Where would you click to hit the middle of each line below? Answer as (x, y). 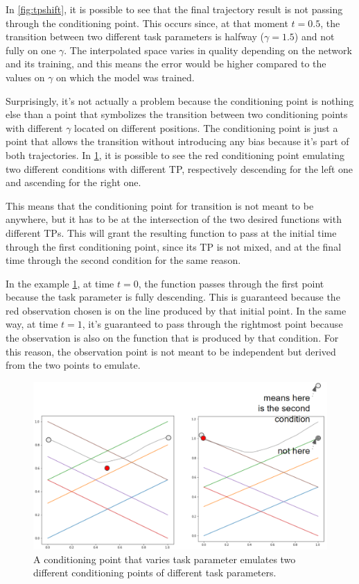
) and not (314, 36)
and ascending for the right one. (73, 182)
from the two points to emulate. (73, 365)
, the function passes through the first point (231, 283)
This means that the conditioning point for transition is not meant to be (160, 205)
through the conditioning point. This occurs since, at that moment (147, 23)
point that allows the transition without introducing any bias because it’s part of (177, 141)
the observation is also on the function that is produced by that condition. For (172, 338)
